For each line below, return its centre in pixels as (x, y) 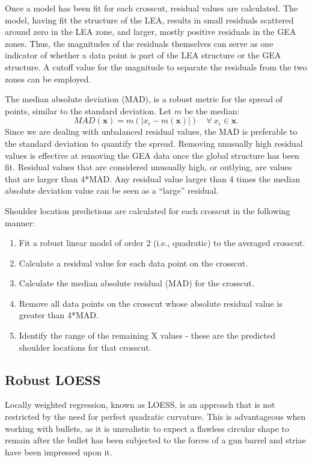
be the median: (212, 110)
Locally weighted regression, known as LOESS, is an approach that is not (140, 405)
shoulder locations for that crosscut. (85, 347)
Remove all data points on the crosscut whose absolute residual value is (151, 303)
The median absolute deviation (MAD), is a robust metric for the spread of (144, 99)
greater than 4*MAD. (59, 315)
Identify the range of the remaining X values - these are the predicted (147, 335)
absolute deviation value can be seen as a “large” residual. (112, 190)
